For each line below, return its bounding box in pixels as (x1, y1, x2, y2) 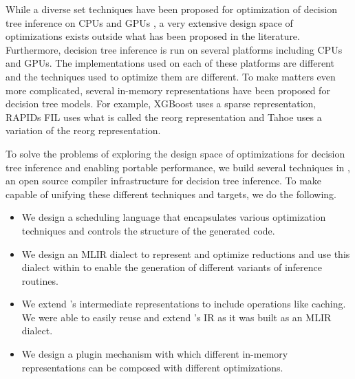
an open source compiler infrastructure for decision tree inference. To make (6, 173, 322, 188)
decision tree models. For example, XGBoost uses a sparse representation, (6, 96, 316, 111)
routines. (21, 273, 58, 288)
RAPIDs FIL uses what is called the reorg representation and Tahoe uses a (6, 109, 322, 124)
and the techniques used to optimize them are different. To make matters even (6, 69, 336, 83)
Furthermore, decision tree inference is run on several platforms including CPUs (6, 42, 343, 56)
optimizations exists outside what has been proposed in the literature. (6, 29, 300, 43)
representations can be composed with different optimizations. (21, 360, 283, 374)
